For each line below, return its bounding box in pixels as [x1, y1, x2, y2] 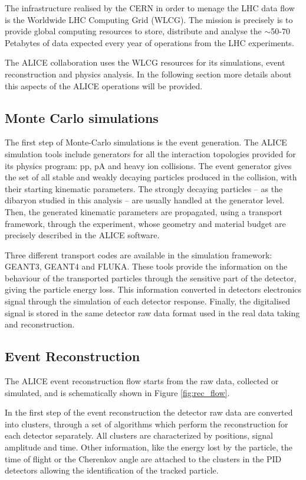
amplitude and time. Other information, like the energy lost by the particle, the [5, 441, 292, 453]
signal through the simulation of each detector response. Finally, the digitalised [5, 295, 291, 307]
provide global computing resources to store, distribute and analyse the [5, 25, 262, 37]
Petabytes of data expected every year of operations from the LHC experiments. [5, 36, 294, 48]
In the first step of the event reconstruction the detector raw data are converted [5, 406, 293, 419]
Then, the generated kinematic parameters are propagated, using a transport [5, 205, 283, 218]
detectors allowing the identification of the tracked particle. [5, 464, 219, 476]
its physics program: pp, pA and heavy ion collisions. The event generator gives [5, 159, 292, 171]
